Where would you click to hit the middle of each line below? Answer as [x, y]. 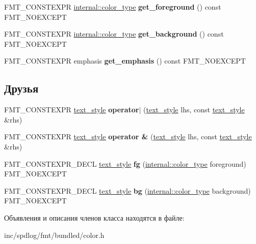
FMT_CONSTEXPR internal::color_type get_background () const [114, 34]
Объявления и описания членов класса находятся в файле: [94, 217]
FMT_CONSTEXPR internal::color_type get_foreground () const [113, 7]
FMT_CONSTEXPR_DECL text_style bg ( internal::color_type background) [127, 190]
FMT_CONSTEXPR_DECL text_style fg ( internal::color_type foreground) [125, 163]
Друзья [21, 88]
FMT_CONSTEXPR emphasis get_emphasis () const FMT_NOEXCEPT [125, 61]
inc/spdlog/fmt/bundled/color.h [54, 235]
